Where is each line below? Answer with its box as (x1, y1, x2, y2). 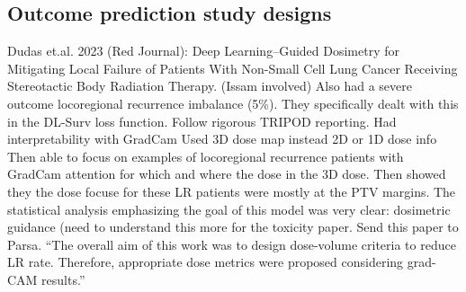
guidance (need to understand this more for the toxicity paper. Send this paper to (7, 217, 459, 236)
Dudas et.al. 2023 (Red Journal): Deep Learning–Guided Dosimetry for (7, 41, 400, 60)
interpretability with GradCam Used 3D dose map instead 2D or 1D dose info (7, 129, 437, 148)
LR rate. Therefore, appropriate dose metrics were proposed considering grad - (7, 252, 436, 271)
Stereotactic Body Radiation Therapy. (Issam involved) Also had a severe (7, 76, 412, 95)
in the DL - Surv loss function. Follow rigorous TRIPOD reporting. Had (7, 111, 397, 130)
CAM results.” (7, 270, 85, 288)
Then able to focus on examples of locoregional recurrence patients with (7, 146, 404, 165)
